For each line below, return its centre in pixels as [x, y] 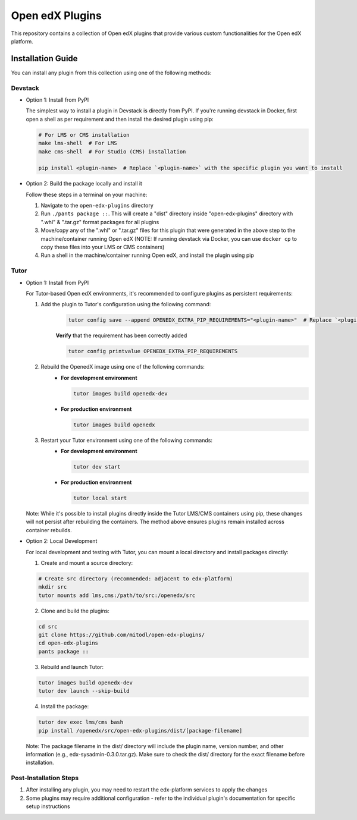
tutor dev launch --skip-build [84, 691]
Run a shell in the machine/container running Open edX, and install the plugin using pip [147, 255]
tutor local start [100, 498]
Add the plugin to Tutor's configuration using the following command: [126, 304]
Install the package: [65, 706]
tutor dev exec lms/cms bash [81, 722]
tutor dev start [97, 466]
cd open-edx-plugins [68, 643]
